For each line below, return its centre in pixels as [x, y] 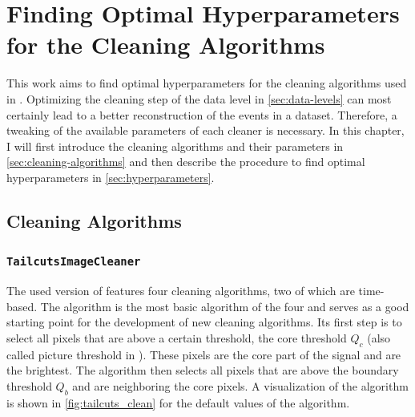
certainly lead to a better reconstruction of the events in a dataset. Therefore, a [202, 114]
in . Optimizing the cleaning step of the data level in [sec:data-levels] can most [199, 98]
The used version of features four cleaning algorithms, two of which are [181, 291]
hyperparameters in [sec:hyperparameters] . [111, 177]
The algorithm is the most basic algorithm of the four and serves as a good [225, 306]
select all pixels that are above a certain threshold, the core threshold [177, 337]
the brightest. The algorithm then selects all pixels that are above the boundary [203, 370]
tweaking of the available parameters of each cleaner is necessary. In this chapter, [205, 130]
